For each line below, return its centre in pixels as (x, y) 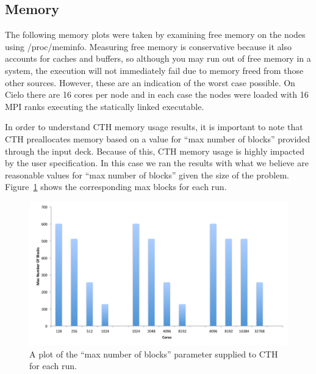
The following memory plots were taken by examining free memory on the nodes (155, 35)
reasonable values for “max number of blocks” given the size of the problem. (147, 174)
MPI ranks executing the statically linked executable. (105, 106)
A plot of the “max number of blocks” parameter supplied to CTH (154, 354)
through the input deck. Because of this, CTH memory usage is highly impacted (155, 151)
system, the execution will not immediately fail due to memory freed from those (154, 70)
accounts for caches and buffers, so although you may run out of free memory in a (158, 58)
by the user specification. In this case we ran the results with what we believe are (157, 163)
